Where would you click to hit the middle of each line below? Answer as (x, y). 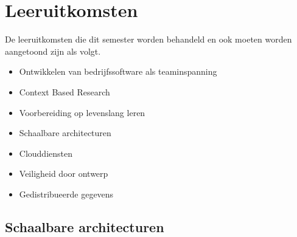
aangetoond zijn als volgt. (53, 51)
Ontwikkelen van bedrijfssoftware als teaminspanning (118, 71)
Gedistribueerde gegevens (66, 194)
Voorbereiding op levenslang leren (82, 112)
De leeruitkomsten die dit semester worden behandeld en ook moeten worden (148, 39)
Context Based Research (65, 91)
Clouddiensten (46, 153)
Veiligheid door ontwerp (64, 173)
